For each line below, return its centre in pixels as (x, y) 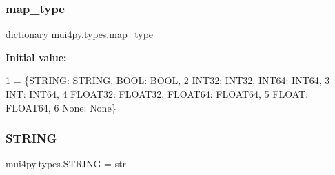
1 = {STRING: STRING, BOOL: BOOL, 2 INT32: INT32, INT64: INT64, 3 (168, 80)
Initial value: (36, 57)
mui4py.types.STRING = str (66, 164)
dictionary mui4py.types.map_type (80, 34)
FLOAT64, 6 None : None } (61, 107)
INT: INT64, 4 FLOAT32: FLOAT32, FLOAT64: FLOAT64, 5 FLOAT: (157, 94)
